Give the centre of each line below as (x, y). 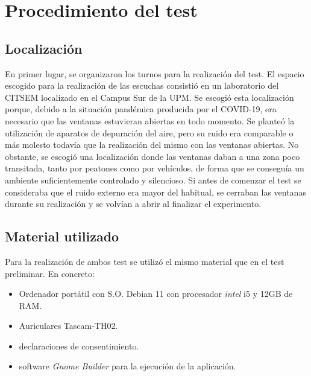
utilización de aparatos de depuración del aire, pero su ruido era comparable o (149, 132)
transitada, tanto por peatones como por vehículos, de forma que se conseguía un (155, 168)
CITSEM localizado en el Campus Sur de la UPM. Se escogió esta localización (149, 97)
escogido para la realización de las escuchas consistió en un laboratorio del (142, 85)
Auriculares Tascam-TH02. (68, 326)
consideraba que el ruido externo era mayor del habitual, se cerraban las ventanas (155, 192)
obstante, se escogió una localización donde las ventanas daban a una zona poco (152, 156)
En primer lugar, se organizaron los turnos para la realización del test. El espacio (155, 73)
